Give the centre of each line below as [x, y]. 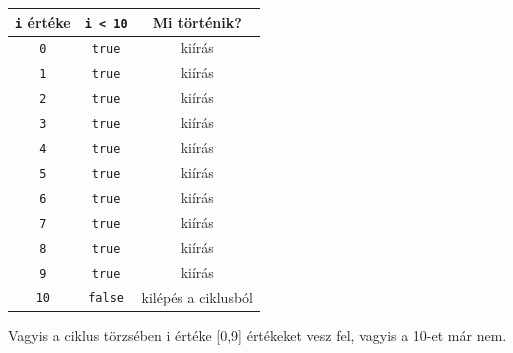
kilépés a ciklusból [197, 296]
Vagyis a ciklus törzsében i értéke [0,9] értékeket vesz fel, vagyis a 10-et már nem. [257, 334]
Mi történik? [197, 21]
